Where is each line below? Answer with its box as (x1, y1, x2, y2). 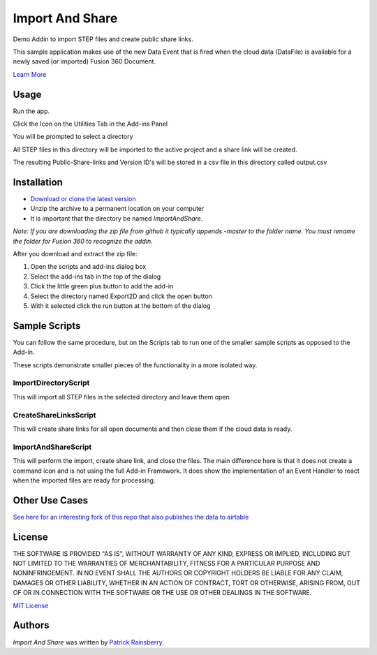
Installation (13, 177, 63, 188)
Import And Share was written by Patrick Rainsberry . (13, 638, 164, 646)
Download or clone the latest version (30, 195, 136, 203)
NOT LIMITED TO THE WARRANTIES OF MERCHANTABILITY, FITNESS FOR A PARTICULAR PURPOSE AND (13, 559, 320, 568)
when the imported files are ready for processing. (13, 476, 156, 485)
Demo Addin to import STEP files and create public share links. (13, 35, 193, 43)
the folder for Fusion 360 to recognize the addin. (13, 237, 153, 245)
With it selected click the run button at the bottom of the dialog (30, 302, 211, 310)
